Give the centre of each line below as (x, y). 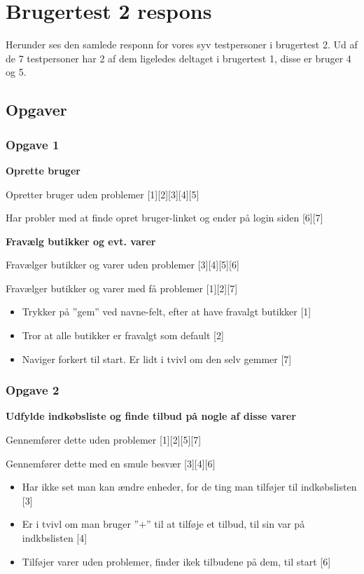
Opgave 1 (33, 144)
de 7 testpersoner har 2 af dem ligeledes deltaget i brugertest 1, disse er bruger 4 (178, 58)
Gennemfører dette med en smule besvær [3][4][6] (111, 463)
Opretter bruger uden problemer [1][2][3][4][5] (103, 194)
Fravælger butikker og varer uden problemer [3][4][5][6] (122, 265)
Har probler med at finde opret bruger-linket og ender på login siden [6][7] (164, 218)
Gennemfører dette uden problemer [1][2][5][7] (104, 440)
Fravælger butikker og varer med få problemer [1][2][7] (122, 288)
